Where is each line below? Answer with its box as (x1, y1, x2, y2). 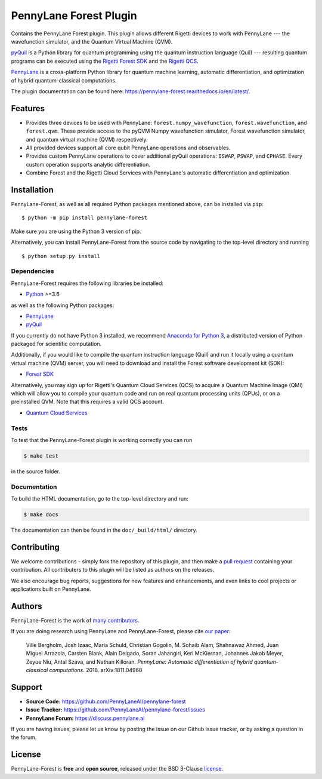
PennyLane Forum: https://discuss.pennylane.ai (26, 714, 145, 722)
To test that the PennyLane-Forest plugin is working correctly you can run (11, 436, 193, 443)
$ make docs (23, 511, 59, 518)
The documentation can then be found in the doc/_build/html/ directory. (11, 526, 197, 534)
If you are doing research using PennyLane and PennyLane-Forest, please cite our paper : (11, 628, 231, 635)
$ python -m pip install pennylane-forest (21, 214, 148, 221)
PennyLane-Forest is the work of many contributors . (11, 617, 140, 624)
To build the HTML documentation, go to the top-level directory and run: (11, 495, 189, 502)
